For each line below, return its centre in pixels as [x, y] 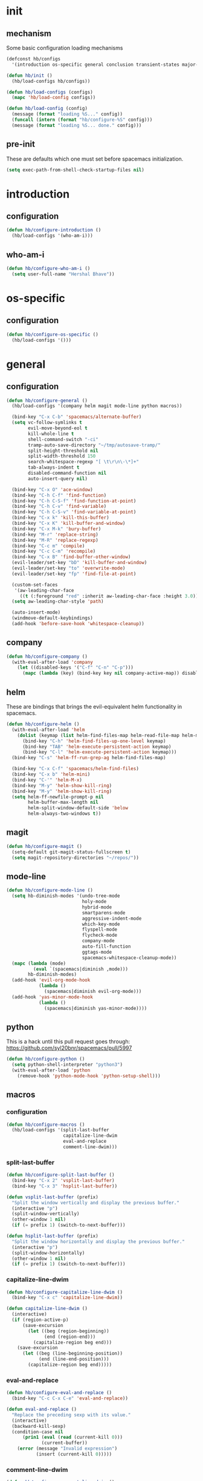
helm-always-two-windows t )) [65, 814]
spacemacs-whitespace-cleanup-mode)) [129, 958]
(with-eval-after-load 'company [53, 662]
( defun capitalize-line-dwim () [47, 1309]
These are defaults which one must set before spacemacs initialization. [95, 159]
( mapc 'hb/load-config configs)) [54, 98]
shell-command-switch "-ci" [63, 439]
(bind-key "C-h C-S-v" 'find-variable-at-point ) [74, 512]
